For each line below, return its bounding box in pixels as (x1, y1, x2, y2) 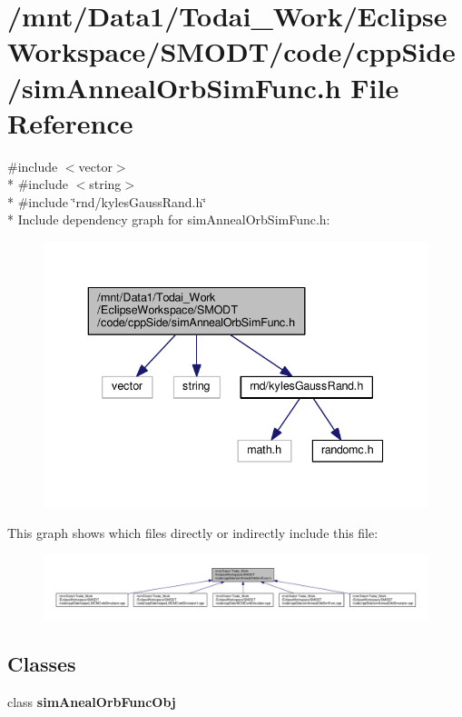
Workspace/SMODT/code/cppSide (7, 33, 456, 70)
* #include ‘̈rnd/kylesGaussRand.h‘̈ (7, 192, 207, 211)
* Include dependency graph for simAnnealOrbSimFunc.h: (7, 210, 330, 229)
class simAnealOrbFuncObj (7, 692, 176, 711)
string (89, 174, 122, 194)
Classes (7, 650, 76, 678)
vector (78, 156, 113, 175)
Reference (7, 104, 133, 141)
